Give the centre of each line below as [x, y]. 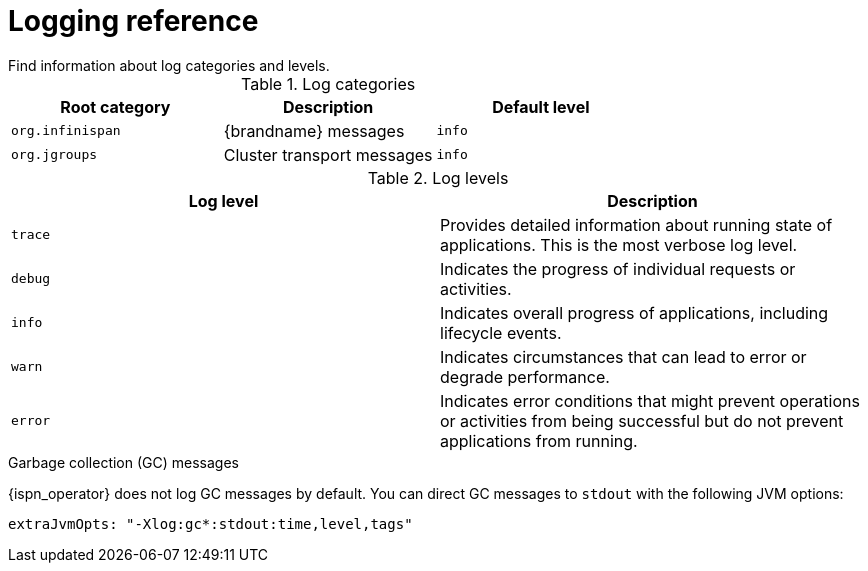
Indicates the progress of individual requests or [618, 268]
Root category [115, 106]
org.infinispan [66, 131]
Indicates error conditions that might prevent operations [650, 400]
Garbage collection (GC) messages [123, 462]
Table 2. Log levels [438, 177]
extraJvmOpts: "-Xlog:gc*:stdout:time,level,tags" [210, 523]
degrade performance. [525, 376]
